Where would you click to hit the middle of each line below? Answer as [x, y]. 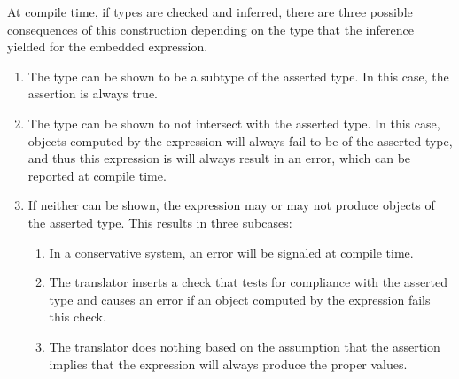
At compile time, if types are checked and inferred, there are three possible [210, 12]
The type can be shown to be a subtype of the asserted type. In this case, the [238, 76]
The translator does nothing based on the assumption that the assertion [245, 346]
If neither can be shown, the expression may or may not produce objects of [231, 205]
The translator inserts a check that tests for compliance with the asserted [249, 282]
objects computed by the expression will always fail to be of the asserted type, [240, 140]
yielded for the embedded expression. [108, 46]
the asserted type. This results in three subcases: [160, 222]
